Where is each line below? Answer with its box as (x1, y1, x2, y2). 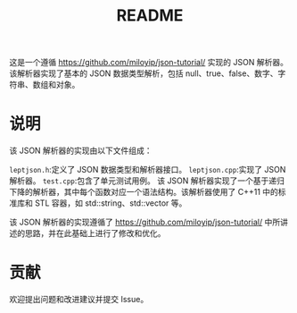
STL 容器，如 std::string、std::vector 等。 (34, 198, 187, 208)
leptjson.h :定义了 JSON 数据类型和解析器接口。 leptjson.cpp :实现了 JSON (9, 165, 286, 175)
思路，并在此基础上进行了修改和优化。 (24, 228, 166, 239)
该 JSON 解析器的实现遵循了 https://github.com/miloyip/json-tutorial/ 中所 (9, 216, 281, 228)
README (116, 5, 184, 26)
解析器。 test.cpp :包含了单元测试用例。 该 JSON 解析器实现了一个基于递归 (9, 175, 285, 186)
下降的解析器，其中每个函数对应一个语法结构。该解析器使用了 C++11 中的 (9, 187, 279, 198)
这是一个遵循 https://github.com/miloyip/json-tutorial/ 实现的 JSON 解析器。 (9, 57, 288, 68)
